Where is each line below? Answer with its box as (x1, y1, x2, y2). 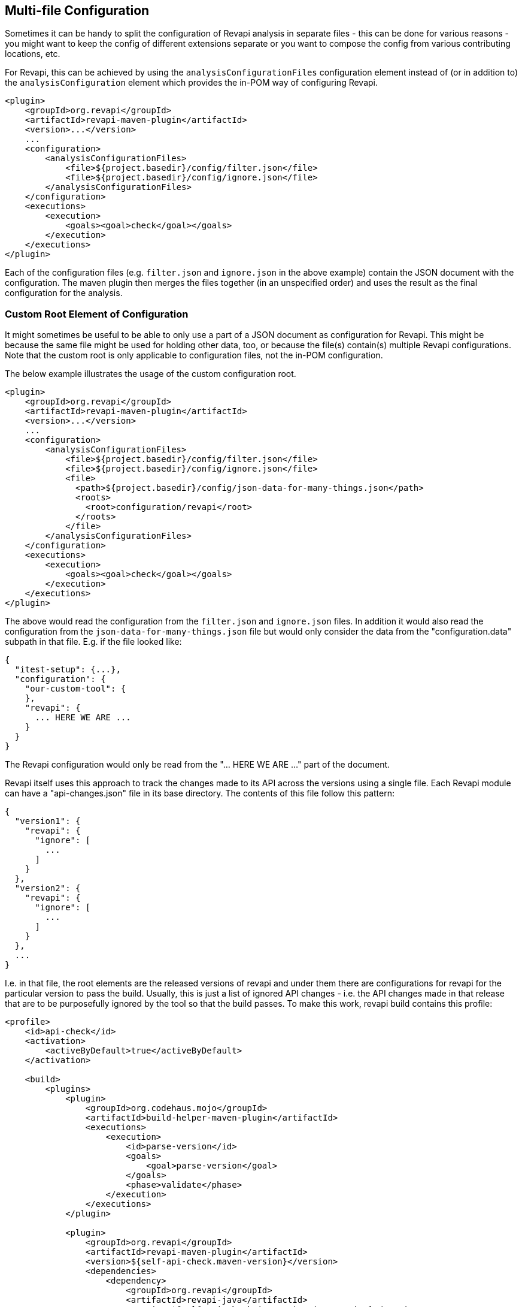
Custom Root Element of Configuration (5, 307, 189, 320)
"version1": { (14, 816, 81, 826)
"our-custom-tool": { (25, 684, 126, 694)
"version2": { (14, 883, 81, 894)
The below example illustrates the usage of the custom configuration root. (5, 369, 296, 379)
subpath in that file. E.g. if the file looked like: (5, 636, 182, 647)
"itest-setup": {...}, (14, 665, 121, 675)
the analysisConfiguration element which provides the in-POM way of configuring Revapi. (5, 77, 378, 88)
